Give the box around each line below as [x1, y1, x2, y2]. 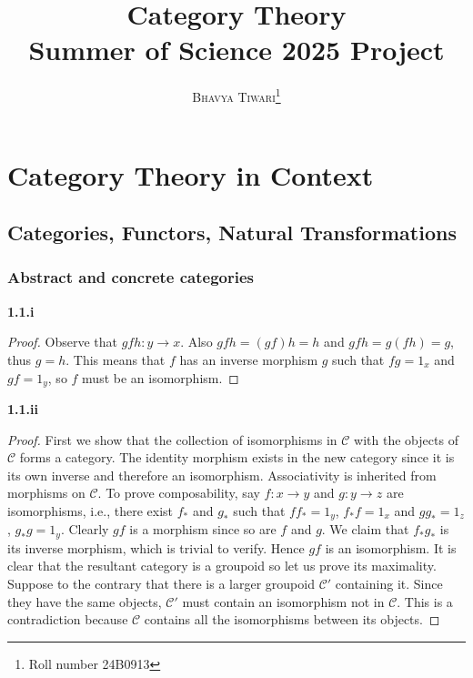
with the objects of [354, 430, 458, 449]
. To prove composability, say [97, 483, 260, 502]
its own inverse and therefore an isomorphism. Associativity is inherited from [7, 465, 437, 484]
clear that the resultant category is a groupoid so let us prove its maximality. [7, 556, 437, 575]
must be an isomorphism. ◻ [82, 368, 239, 387]
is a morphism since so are [129, 520, 277, 539]
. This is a [397, 592, 453, 611]
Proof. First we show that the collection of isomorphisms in [7, 430, 337, 449]
